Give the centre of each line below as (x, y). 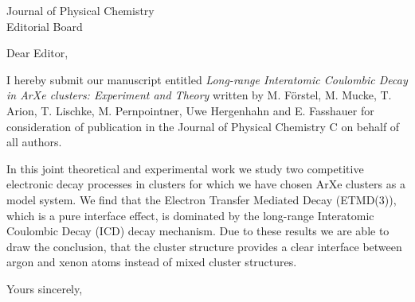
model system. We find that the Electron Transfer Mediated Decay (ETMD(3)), (202, 199)
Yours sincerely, (45, 288)
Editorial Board (45, 26)
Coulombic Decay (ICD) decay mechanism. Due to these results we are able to (198, 231)
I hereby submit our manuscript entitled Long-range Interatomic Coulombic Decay (207, 79)
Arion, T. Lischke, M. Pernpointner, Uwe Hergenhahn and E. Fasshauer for (190, 110)
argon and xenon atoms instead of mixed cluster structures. (152, 262)
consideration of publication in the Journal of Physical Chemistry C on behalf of (203, 126)
